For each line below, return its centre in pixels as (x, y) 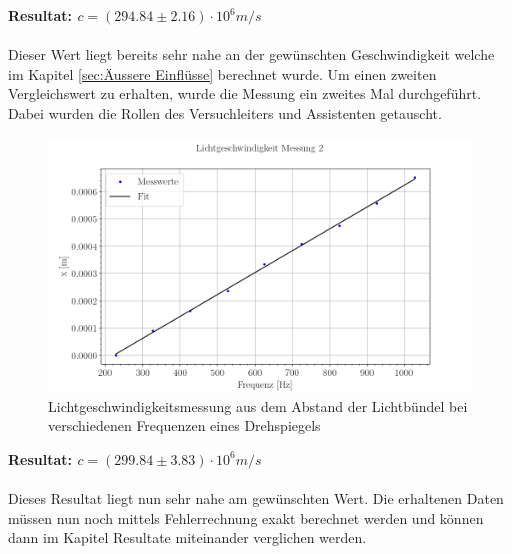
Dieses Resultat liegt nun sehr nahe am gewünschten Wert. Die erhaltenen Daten (256, 497)
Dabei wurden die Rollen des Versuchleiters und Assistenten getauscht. (225, 112)
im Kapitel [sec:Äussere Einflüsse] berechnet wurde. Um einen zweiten (222, 73)
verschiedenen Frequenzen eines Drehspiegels (184, 425)
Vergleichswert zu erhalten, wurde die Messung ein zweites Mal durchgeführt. (245, 93)
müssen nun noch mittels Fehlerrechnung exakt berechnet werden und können (246, 517)
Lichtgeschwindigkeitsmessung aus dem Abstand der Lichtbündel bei (258, 405)
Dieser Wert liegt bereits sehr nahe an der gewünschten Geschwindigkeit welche (251, 54)
